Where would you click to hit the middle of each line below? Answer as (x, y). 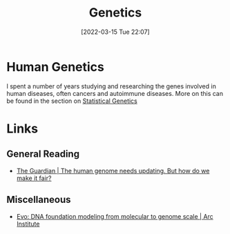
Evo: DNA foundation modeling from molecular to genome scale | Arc (115, 216)
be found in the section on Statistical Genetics (72, 101)
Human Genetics (56, 67)
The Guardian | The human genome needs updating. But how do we (113, 170)
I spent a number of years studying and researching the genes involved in (112, 86)
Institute (28, 224)
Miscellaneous (39, 200)
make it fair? (34, 178)
